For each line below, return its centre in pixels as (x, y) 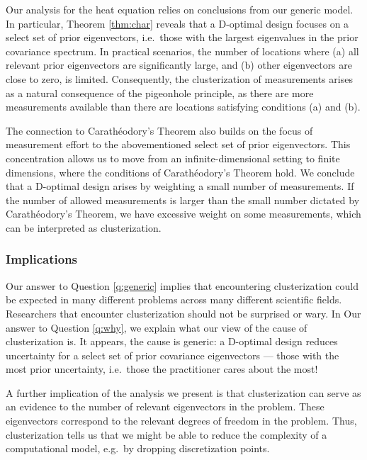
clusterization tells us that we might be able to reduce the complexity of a (166, 434)
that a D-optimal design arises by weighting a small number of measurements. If (180, 186)
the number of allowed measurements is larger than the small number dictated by (183, 200)
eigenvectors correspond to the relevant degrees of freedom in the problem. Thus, (181, 421)
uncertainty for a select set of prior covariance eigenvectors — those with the (173, 355)
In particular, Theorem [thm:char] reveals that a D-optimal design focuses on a (177, 23)
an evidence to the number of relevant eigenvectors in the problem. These (165, 406)
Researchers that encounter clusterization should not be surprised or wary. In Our (183, 313)
